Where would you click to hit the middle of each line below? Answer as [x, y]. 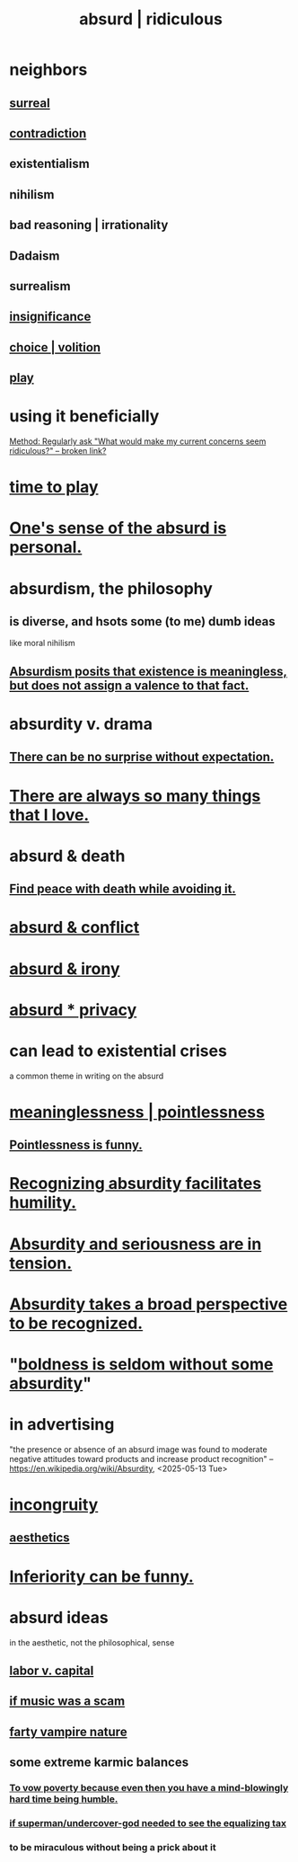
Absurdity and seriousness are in [136, 1244]
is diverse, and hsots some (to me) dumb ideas [142, 621]
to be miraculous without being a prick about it [113, 1847]
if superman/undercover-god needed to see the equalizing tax [148, 1823]
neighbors [48, 70]
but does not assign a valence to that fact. [129, 685]
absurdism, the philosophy [111, 588]
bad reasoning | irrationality [89, 225]
